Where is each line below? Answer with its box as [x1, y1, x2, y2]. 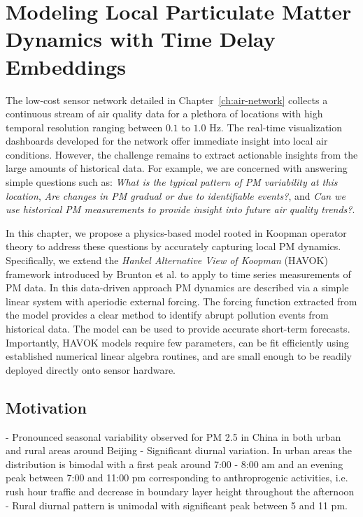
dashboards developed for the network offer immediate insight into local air [6, 133, 328, 148]
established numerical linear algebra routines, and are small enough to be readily [6, 349, 352, 363]
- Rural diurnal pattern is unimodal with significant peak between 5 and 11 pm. [6, 497, 348, 512]
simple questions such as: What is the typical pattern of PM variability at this [6, 175, 338, 189]
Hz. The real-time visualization [209, 119, 343, 134]
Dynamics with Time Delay [6, 24, 276, 53]
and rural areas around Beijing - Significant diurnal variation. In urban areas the [6, 443, 353, 458]
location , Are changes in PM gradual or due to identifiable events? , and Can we [6, 188, 346, 203]
